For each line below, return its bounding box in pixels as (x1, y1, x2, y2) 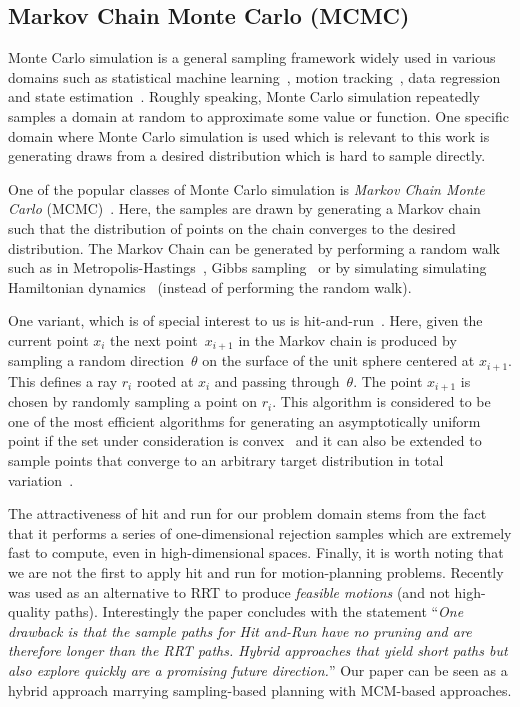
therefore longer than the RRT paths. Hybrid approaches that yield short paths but (8, 640, 508, 661)
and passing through (214, 370, 340, 391)
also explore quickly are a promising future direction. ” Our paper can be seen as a (8, 660, 508, 680)
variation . (8, 469, 74, 490)
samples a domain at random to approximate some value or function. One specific (8, 105, 509, 126)
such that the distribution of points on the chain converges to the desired (8, 217, 456, 238)
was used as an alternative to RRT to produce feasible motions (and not (8, 581, 450, 602)
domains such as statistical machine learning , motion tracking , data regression (8, 66, 501, 87)
